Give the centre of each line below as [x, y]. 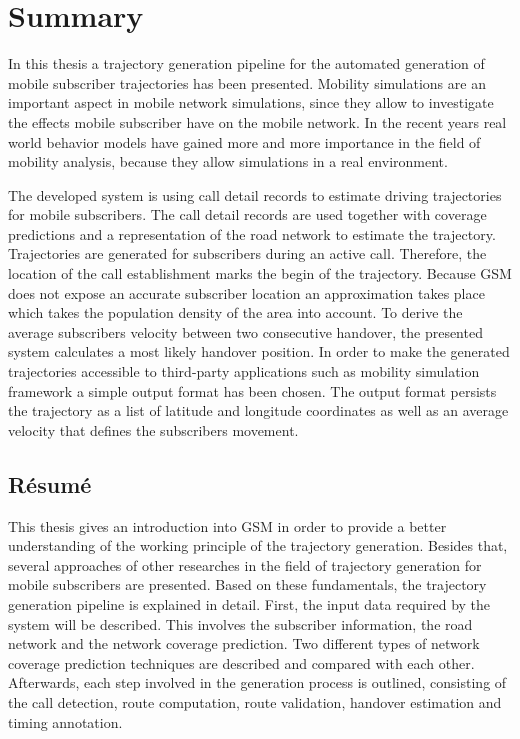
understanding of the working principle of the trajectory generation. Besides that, [258, 545]
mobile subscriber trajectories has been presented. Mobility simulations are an [247, 82]
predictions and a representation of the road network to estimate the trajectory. [252, 233]
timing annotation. [65, 721]
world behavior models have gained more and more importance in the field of [244, 141]
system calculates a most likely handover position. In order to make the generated [259, 351]
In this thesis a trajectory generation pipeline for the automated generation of [246, 63]
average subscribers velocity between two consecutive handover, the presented [245, 331]
